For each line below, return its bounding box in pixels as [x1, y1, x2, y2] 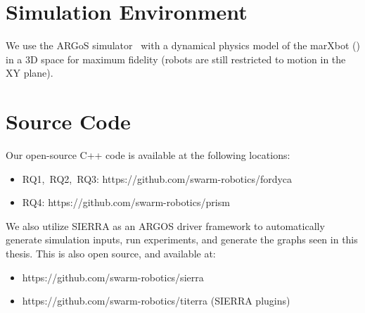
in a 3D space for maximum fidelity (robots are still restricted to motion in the [6, 51, 346, 66]
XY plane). [6, 65, 53, 80]
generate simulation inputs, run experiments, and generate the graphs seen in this [6, 232, 358, 247]
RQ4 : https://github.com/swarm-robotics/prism [22, 195, 230, 210]
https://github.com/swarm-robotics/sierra [22, 269, 204, 284]
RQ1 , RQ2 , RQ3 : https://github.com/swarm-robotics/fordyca [22, 171, 293, 186]
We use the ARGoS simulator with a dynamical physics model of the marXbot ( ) [6, 38, 360, 53]
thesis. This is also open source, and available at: [6, 246, 216, 260]
